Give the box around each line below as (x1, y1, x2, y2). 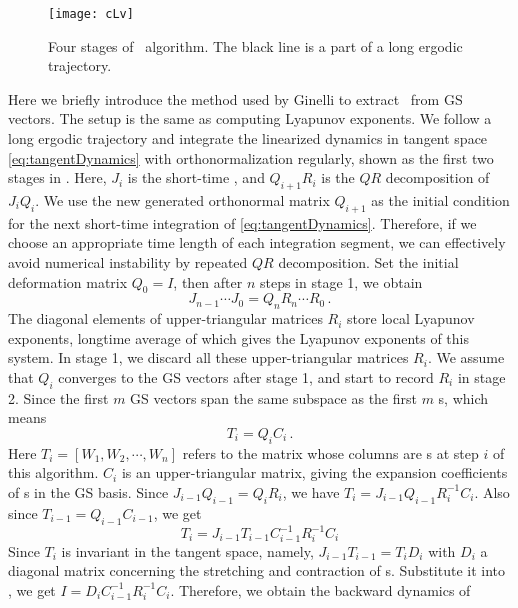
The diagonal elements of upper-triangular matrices (8, 308, 323, 329)
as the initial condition (371, 190, 510, 211)
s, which (438, 387, 489, 408)
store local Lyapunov (347, 308, 475, 329)
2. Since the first (8, 387, 109, 408)
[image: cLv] (48, 7, 134, 21)
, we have (282, 481, 340, 502)
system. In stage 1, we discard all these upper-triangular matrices (8, 347, 409, 368)
